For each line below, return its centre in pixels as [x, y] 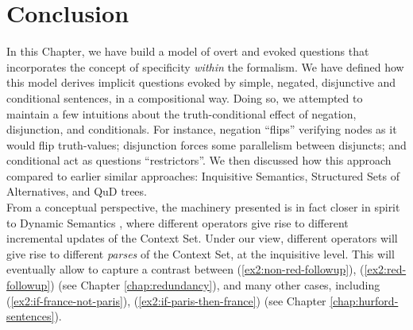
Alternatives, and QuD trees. [77, 191]
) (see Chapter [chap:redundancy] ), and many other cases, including [215, 285]
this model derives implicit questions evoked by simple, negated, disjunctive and [201, 82]
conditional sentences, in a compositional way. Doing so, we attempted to [185, 97]
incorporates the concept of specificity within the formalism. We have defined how [205, 66]
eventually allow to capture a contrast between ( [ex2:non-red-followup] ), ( [185, 269]
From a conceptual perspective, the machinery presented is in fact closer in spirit [203, 207]
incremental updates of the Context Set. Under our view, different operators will [202, 238]
